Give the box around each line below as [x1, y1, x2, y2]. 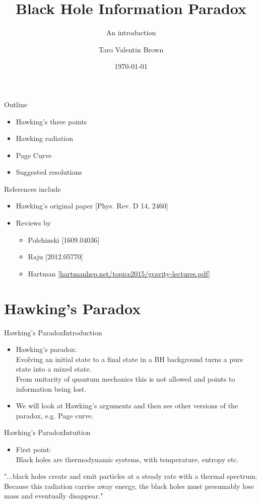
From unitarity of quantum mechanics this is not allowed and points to [16, 373, 235, 384]
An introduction [106, 27, 156, 38]
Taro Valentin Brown [98, 44, 164, 54]
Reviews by [16, 218, 51, 228]
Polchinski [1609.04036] [28, 234, 100, 245]
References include [4, 183, 61, 194]
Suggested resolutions [16, 167, 82, 177]
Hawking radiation [16, 133, 74, 143]
